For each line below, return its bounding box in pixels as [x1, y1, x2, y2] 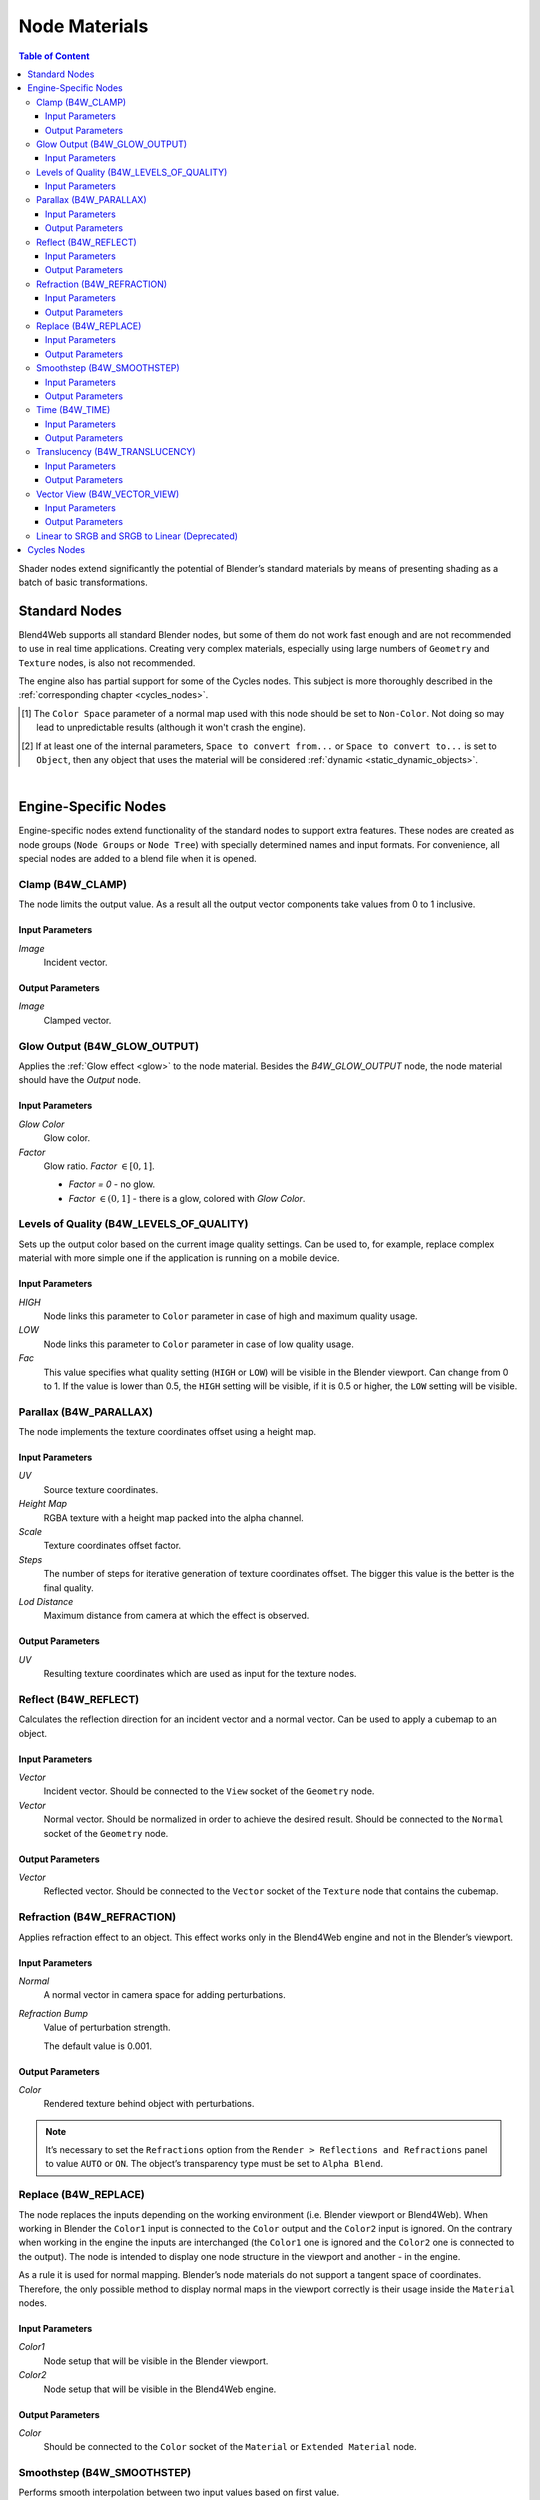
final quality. [43, 1581, 94, 1594]
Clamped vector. [43, 1014, 112, 1026]
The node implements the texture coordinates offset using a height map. [18, 1426, 317, 1438]
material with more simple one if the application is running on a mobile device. [18, 1252, 340, 1264]
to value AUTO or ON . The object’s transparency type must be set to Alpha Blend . [45, 2158, 384, 2170]
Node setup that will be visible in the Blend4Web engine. [43, 2383, 277, 2395]
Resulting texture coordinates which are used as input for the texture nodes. [43, 1668, 357, 1680]
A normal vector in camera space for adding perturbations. [43, 1989, 286, 2001]
